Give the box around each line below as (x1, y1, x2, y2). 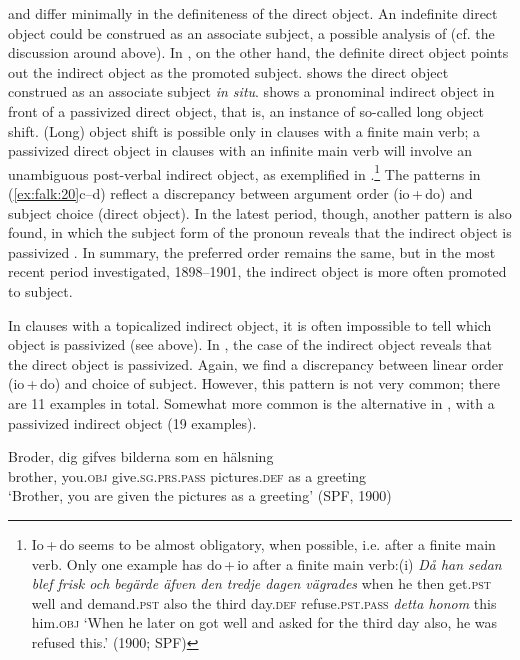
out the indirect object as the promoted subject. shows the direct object (8, 61, 449, 82)
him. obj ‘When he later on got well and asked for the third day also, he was (31, 612, 498, 633)
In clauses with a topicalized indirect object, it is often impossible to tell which (8, 314, 492, 335)
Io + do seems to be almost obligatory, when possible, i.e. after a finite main (31, 533, 496, 554)
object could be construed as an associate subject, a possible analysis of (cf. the (8, 22, 495, 43)
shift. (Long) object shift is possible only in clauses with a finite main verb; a (8, 120, 481, 141)
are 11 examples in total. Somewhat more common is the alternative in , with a (8, 392, 495, 413)
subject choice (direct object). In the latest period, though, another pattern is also (8, 202, 512, 223)
